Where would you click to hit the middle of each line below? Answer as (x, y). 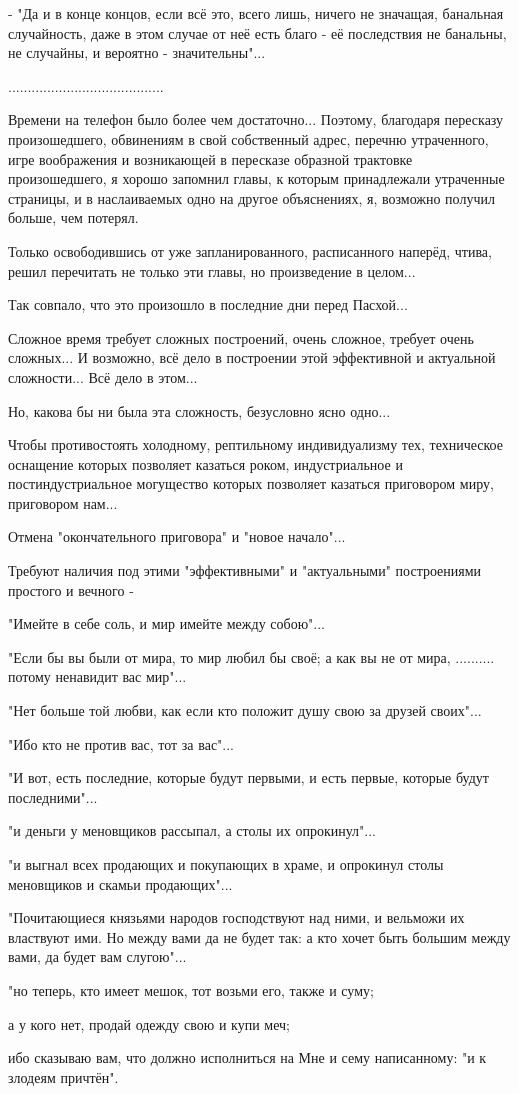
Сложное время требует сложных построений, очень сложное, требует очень (241, 337)
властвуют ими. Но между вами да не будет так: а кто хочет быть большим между (259, 936)
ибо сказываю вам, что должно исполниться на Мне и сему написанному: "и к (247, 1057)
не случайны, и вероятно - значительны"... (137, 52)
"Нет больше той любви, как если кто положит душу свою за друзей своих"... (245, 710)
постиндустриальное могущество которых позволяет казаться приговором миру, (251, 483)
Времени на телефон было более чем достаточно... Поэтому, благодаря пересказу (256, 119)
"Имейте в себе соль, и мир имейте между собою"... (167, 623)
